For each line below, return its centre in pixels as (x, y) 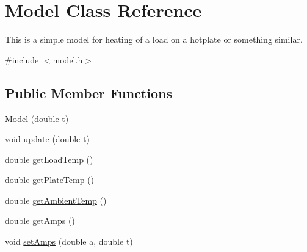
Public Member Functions (88, 92)
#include (22, 59)
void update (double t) (47, 139)
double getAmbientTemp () (56, 200)
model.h (68, 59)
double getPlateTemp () (50, 180)
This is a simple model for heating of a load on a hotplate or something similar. (154, 39)
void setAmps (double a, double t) (69, 241)
